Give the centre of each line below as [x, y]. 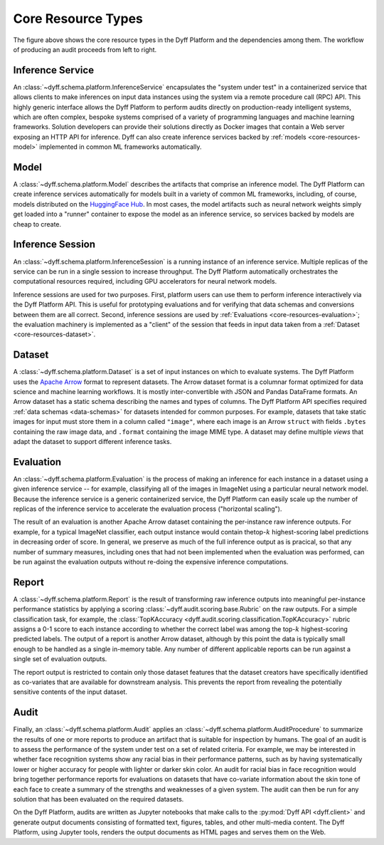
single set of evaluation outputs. [60, 659]
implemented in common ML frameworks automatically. [121, 147]
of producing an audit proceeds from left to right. [85, 49]
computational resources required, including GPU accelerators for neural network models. [145, 281]
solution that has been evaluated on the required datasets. [98, 799]
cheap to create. [37, 224]
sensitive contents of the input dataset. [70, 692]
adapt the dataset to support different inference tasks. [92, 441]
